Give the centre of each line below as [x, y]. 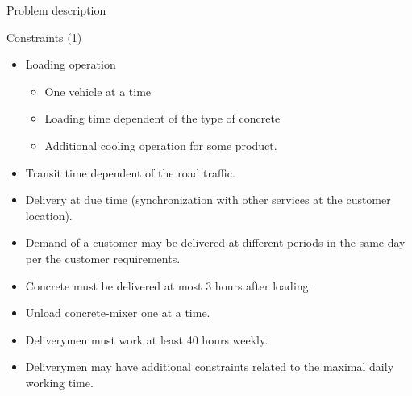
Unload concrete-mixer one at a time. [118, 313]
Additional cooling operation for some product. [161, 145]
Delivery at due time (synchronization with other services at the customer [208, 200]
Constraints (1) [44, 37]
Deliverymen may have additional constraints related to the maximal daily [210, 367]
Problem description [56, 10]
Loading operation [71, 64]
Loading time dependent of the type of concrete [162, 118]
